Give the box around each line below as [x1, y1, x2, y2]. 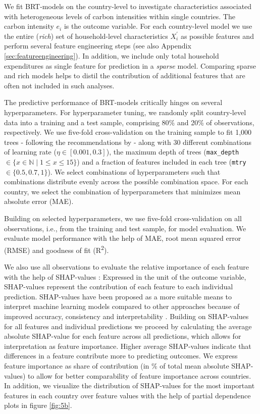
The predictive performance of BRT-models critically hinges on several [4, 97, 223, 108]
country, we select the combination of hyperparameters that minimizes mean [4, 186, 241, 196]
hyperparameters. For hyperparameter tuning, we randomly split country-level [4, 107, 246, 117]
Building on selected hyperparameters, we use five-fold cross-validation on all [4, 213, 242, 223]
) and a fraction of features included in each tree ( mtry [77, 156, 246, 167]
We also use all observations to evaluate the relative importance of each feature [4, 262, 249, 272]
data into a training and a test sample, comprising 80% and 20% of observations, [4, 117, 254, 127]
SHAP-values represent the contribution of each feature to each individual [4, 281, 233, 292]
